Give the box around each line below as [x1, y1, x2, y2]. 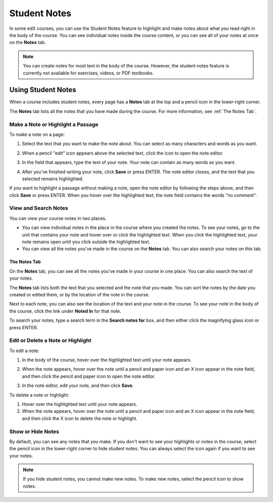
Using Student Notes [9, 86, 76, 94]
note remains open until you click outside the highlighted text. [22, 239, 150, 245]
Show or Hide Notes [9, 428, 59, 435]
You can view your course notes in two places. [9, 215, 107, 221]
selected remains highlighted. [22, 175, 83, 182]
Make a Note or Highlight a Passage [9, 121, 99, 128]
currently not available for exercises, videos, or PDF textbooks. [23, 70, 154, 76]
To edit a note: [9, 347, 40, 354]
